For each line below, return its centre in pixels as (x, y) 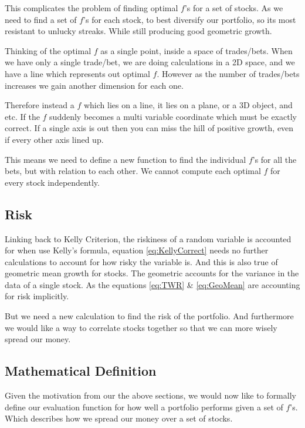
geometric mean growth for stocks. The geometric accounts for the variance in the (152, 273)
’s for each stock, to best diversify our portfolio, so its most (190, 19)
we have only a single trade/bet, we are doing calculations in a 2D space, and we (150, 62)
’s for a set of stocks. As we (234, 8)
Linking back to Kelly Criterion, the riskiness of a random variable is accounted (148, 238)
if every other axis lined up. (54, 139)
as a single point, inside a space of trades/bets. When (196, 50)
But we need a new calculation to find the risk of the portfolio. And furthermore (149, 316)
